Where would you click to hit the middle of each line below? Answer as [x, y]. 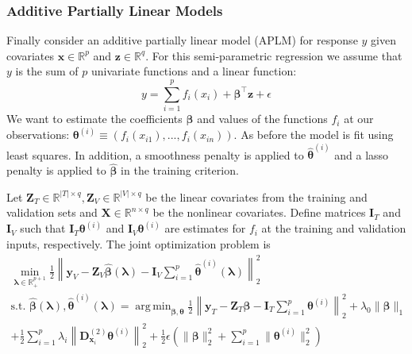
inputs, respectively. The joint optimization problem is [139, 244]
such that [43, 228]
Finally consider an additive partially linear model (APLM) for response [182, 40]
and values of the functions [262, 119]
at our [359, 119]
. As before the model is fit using [314, 135]
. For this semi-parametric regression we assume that [274, 55]
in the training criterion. [180, 170]
